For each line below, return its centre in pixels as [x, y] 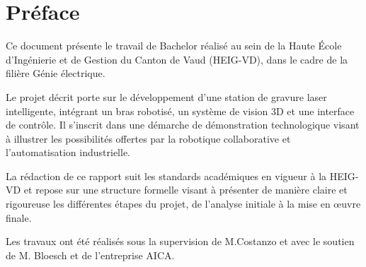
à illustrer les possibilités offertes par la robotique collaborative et [148, 138]
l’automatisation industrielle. [68, 152]
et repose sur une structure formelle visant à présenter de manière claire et [185, 190]
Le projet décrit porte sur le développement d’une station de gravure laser [166, 96]
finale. [19, 217]
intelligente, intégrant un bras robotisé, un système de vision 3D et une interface [180, 111]
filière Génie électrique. [56, 73]
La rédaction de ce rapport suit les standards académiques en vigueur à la [166, 176]
